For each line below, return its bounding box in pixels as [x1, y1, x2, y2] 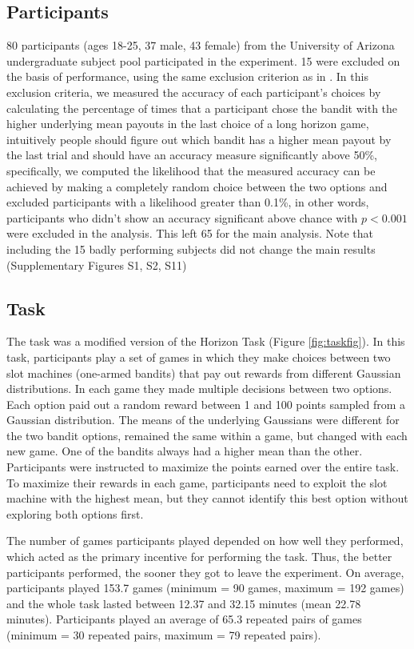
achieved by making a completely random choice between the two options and [6, 178, 388, 194]
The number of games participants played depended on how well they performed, [6, 532, 404, 549]
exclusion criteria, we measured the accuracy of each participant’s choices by [6, 83, 381, 100]
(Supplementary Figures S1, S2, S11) [6, 256, 187, 273]
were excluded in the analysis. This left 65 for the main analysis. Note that [6, 225, 373, 242]
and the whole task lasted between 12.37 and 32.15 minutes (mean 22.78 [6, 595, 361, 611]
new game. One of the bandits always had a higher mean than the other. [6, 443, 363, 459]
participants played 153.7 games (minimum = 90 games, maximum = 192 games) [6, 579, 404, 596]
